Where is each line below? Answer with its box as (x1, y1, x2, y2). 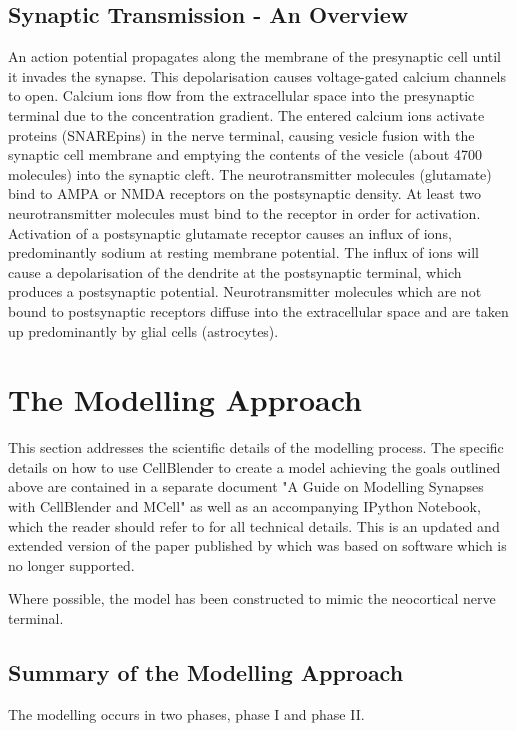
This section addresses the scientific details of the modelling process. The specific (8, 437, 504, 458)
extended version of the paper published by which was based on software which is (8, 535, 507, 556)
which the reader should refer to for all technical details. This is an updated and (8, 515, 500, 536)
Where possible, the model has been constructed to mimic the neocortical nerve (8, 588, 496, 609)
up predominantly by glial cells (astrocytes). (8, 320, 279, 341)
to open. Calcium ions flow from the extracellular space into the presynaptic (8, 85, 475, 106)
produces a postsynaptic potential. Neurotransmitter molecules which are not (8, 281, 482, 302)
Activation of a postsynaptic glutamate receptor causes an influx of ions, (8, 222, 452, 243)
